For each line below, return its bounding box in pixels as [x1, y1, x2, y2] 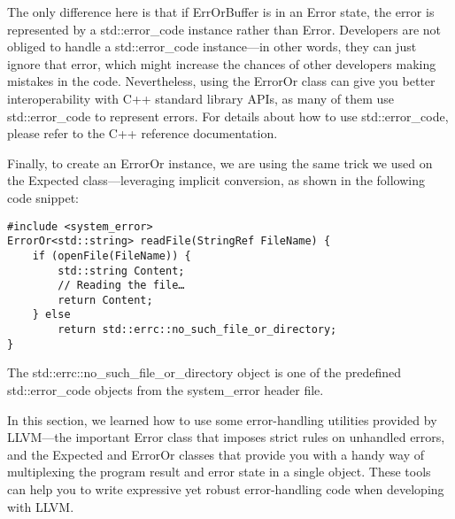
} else [32, 308, 71, 321]
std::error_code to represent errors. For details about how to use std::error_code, [7, 106, 449, 125]
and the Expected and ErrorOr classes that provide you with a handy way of [7, 445, 425, 463]
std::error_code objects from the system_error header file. [7, 381, 324, 399]
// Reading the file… [58, 279, 185, 292]
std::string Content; [58, 264, 185, 277]
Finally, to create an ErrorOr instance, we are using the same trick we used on [7, 153, 433, 172]
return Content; [58, 293, 153, 306]
